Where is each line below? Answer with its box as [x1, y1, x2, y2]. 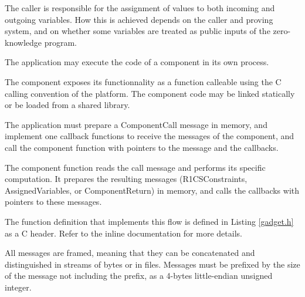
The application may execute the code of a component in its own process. [5, 56, 269, 68]
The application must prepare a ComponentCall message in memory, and [5, 118, 267, 130]
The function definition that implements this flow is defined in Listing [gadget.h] [5, 215, 294, 227]
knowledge [5, 36, 42, 48]
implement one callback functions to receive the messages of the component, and [5, 130, 294, 142]
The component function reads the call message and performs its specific [5, 161, 266, 173]
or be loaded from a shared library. [5, 99, 130, 111]
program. [44, 36, 77, 48]
